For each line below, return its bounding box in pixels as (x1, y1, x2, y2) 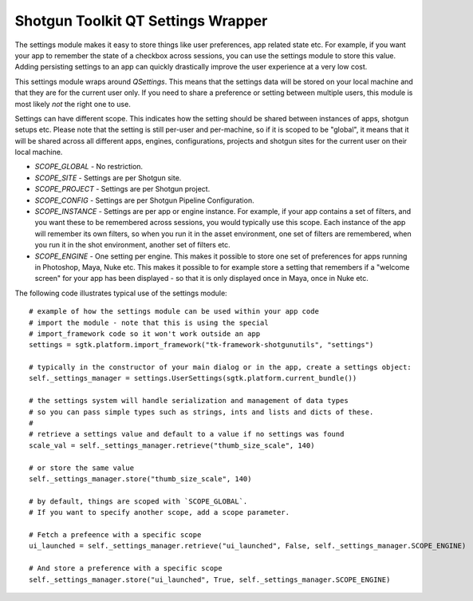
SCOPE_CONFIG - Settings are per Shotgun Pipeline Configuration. (34, 196, 254, 205)
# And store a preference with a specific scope (29, 563, 223, 573)
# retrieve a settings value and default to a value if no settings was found (29, 429, 345, 439)
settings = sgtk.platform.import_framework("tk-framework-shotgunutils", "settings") (29, 340, 374, 350)
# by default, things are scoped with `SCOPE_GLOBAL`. (29, 496, 248, 506)
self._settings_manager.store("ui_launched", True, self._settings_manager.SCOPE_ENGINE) (29, 575, 391, 584)
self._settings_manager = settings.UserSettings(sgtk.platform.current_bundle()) (29, 374, 357, 383)
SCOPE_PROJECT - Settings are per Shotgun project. (34, 184, 211, 194)
